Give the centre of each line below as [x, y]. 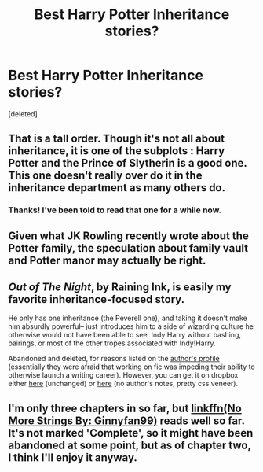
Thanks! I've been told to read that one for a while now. [115, 210]
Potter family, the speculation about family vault [128, 248]
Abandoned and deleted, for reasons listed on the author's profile [114, 359]
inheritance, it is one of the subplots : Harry [117, 151]
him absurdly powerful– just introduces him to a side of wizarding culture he [131, 326]
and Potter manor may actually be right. [107, 260]
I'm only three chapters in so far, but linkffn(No [125, 408]
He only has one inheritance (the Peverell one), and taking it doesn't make [128, 318]
